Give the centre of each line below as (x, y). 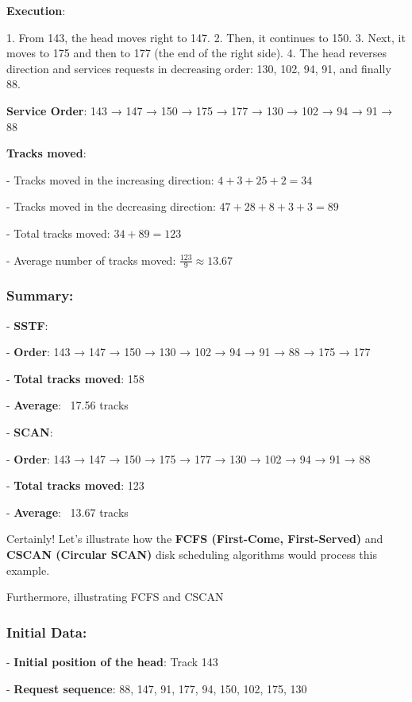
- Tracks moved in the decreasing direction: (111, 206)
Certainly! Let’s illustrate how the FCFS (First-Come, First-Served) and (195, 539)
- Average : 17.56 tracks (67, 405)
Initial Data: (47, 632)
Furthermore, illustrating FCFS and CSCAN (115, 597)
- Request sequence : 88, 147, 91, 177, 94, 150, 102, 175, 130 (157, 688)
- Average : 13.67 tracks (67, 512)
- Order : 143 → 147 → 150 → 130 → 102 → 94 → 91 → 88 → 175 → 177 (189, 352)
